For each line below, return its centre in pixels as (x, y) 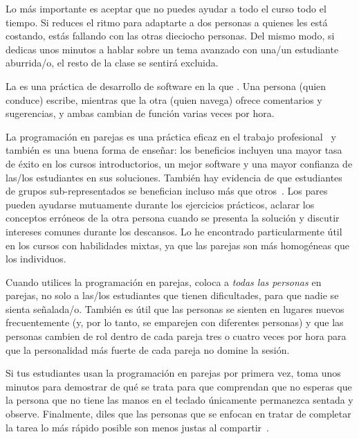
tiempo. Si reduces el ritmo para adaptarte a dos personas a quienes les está (167, 22)
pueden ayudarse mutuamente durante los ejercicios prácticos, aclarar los (160, 204)
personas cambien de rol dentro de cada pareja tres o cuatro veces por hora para (176, 336)
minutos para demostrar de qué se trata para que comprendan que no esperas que (179, 386)
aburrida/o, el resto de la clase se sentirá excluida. (112, 63)
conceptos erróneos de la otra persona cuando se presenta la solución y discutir (173, 218)
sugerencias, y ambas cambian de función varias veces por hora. (140, 113)
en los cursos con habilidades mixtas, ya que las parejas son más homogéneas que (178, 245)
